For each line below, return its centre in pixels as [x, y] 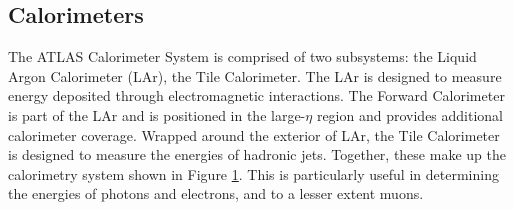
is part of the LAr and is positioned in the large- [157, 114]
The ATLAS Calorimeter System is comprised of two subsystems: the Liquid [242, 56]
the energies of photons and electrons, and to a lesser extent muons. [216, 193]
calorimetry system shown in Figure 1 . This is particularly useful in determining [253, 173]
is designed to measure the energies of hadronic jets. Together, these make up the [257, 154]
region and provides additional [409, 114]
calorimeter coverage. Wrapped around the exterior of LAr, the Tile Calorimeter [254, 134]
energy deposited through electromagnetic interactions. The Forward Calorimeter [256, 95]
